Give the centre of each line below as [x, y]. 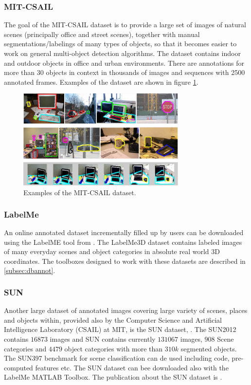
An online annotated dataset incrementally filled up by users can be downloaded [124, 232]
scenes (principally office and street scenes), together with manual [102, 34]
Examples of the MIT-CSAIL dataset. [80, 192]
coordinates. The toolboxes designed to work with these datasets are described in [125, 261]
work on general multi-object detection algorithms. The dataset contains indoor [122, 53]
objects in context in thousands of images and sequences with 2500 [145, 72]
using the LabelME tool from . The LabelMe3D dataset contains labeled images [123, 242]
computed [18, 367]
